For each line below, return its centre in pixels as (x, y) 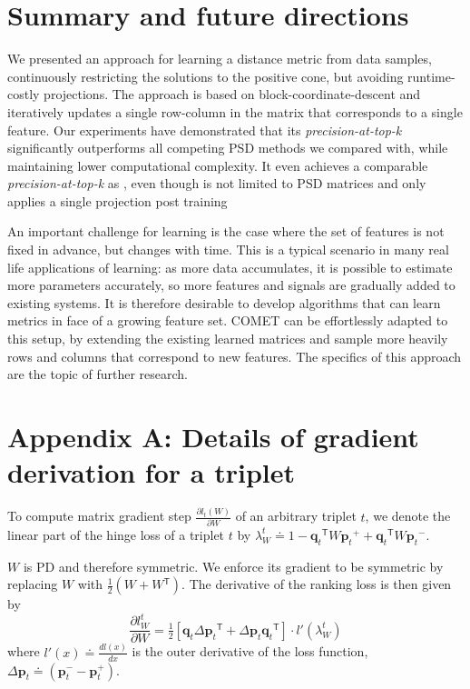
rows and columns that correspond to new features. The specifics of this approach (235, 356)
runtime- (431, 76)
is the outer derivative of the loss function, (250, 651)
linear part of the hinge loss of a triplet (116, 534)
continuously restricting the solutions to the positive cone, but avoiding (206, 76)
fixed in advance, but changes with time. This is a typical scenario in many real (228, 250)
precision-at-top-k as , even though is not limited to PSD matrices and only (217, 183)
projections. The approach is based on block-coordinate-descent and (232, 94)
